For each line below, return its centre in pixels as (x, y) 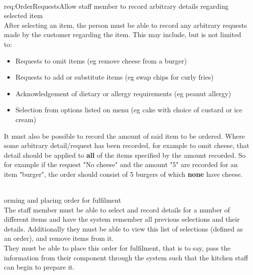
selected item (23, 15)
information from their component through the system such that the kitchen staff (126, 257)
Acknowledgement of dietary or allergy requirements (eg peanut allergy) (123, 93)
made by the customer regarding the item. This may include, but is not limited (123, 34)
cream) (26, 119)
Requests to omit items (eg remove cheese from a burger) (101, 60)
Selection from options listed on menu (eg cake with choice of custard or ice (129, 110)
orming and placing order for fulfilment (63, 200)
